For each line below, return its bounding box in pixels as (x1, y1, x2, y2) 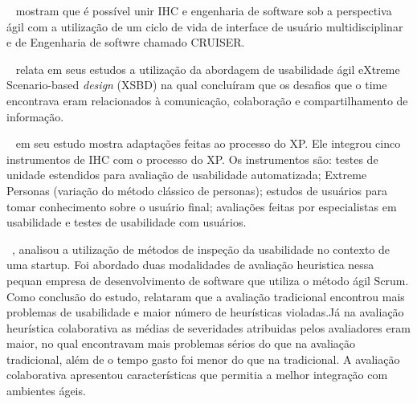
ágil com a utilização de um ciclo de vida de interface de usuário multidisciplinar (6, 18, 403, 35)
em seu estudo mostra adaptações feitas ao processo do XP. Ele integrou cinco (15, 135, 401, 152)
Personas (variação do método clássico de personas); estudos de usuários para (6, 182, 388, 198)
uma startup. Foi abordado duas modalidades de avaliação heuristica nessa (6, 256, 374, 273)
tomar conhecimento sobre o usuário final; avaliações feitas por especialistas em (6, 198, 397, 214)
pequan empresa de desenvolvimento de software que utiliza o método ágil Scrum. (6, 271, 409, 288)
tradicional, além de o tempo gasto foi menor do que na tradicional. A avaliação (6, 350, 400, 367)
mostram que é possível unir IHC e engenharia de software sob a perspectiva (15, 2, 392, 18)
